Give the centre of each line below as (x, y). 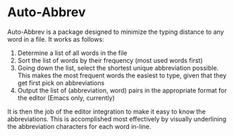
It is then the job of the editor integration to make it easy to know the (106, 111)
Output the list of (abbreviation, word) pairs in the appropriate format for (122, 90)
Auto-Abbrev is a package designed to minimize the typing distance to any (116, 32)
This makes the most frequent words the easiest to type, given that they (122, 75)
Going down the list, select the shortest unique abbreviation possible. (118, 68)
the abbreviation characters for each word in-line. (79, 126)
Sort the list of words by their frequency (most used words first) (110, 60)
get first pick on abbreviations (61, 82)
